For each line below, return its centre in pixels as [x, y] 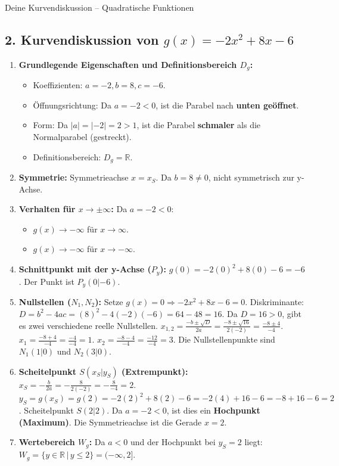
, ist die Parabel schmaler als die [199, 125]
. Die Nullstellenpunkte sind [224, 339]
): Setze [109, 301]
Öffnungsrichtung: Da [72, 105]
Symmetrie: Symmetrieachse [74, 177]
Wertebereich [47, 442]
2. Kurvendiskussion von [82, 39]
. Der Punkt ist [46, 281]
